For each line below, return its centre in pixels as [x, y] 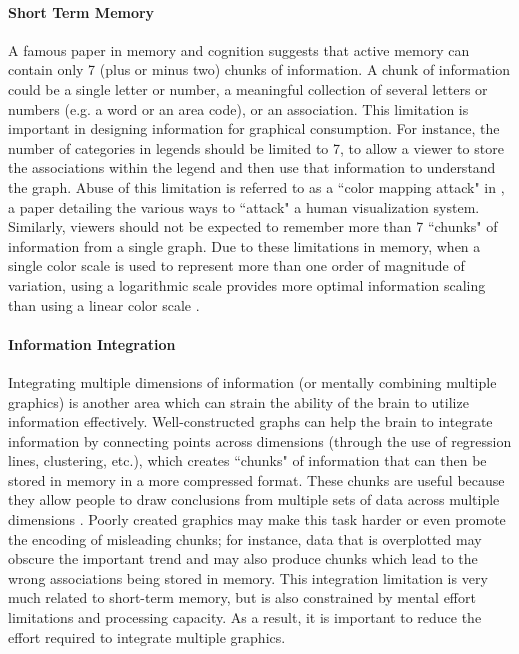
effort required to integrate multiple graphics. [147, 636]
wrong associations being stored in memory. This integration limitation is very [248, 577]
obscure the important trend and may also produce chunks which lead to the [243, 558]
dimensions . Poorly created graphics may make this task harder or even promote [257, 519]
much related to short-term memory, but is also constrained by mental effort [242, 597]
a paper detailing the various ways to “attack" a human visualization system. [244, 206]
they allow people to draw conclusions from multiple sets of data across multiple [254, 499]
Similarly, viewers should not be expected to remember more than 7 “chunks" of [253, 226]
